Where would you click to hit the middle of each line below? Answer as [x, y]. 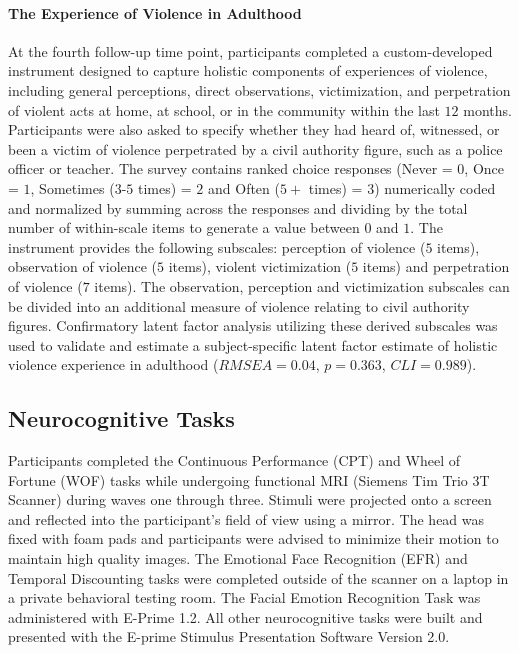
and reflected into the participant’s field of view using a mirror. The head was [246, 518]
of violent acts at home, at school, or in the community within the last [224, 109]
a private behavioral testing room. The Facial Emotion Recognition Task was [244, 597]
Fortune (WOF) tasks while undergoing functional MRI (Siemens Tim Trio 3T [249, 479]
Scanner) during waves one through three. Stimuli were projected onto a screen [250, 499]
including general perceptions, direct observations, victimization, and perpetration [259, 89]
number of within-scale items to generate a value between [184, 227]
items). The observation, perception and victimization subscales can [302, 285]
